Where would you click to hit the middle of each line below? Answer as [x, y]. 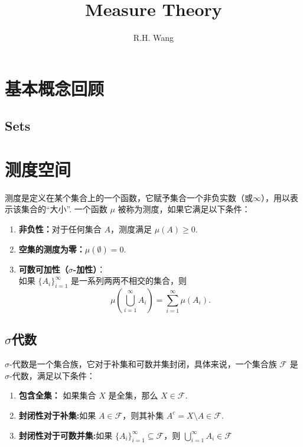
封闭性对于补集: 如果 [57, 415]
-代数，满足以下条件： [52, 375]
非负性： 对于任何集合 [60, 229]
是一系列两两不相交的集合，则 [129, 281]
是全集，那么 [133, 395]
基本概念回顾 [55, 88]
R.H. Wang [154, 38]
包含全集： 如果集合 [57, 395]
